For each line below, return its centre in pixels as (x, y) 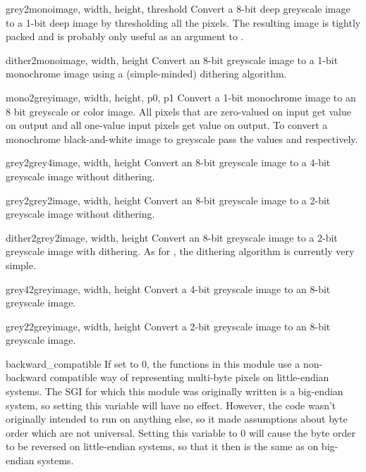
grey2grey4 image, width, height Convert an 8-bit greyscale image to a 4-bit (168, 162)
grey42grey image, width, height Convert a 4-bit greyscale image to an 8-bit (168, 288)
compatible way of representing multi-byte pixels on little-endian (189, 377)
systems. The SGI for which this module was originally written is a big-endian (175, 391)
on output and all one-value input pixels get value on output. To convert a (167, 125)
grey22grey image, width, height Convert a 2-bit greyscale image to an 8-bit (168, 326)
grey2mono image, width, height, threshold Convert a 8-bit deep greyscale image (178, 8)
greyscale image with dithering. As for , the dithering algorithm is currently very (180, 251)
